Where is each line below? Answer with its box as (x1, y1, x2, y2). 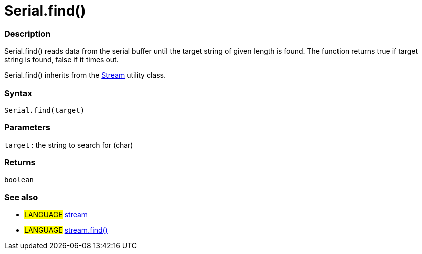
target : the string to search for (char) (4, 140, 133, 149)
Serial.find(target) (4, 106, 85, 114)
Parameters (4, 122, 50, 133)
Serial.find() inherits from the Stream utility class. (4, 71, 166, 80)
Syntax (4, 88, 32, 98)
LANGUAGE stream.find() (24, 226, 108, 235)
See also (4, 192, 38, 202)
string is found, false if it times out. (4, 55, 119, 64)
